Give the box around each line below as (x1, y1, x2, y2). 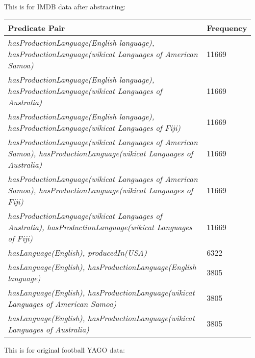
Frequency (206, 22, 247, 33)
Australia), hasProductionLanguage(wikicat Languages (8, 221, 192, 233)
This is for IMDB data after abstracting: (4, 1, 126, 11)
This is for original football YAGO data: (4, 344, 125, 355)
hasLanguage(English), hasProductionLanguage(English (8, 261, 197, 272)
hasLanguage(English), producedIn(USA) (8, 246, 147, 258)
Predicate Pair (8, 22, 65, 33)
